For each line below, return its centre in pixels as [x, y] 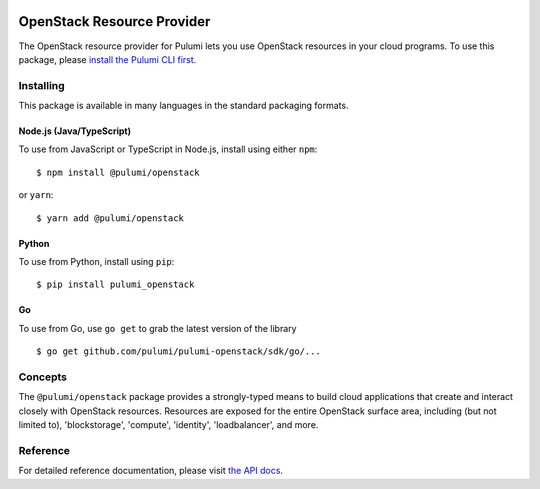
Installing [41, 85]
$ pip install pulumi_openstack [115, 284]
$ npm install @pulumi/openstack [118, 172]
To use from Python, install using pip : [96, 261]
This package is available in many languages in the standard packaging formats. [183, 106]
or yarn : [36, 195]
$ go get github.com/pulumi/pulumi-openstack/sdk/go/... [179, 351]
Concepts [43, 377]
